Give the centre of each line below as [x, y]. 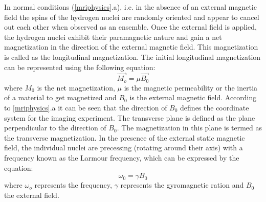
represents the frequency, [73, 185]
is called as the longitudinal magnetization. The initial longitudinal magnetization [132, 57]
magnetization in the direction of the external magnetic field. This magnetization [131, 47]
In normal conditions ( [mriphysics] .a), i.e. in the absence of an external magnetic [130, 7]
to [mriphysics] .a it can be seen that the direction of [86, 108]
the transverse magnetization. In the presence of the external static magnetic [125, 137]
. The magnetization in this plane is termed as [190, 128]
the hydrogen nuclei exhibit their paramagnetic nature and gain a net [113, 37]
